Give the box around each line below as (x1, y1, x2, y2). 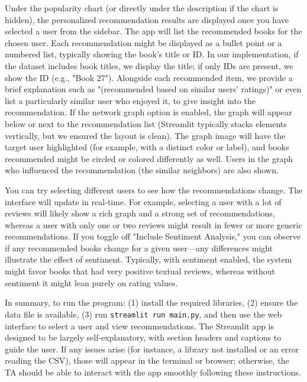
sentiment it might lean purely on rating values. (5, 276, 178, 289)
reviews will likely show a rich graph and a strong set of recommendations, (5, 207, 275, 219)
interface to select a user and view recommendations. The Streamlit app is (5, 319, 274, 332)
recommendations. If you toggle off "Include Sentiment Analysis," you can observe (5, 230, 301, 242)
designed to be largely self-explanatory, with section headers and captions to (5, 331, 282, 344)
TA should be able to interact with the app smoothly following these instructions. (5, 365, 301, 378)
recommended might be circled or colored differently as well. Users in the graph (5, 152, 293, 164)
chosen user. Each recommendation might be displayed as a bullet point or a (5, 36, 282, 48)
